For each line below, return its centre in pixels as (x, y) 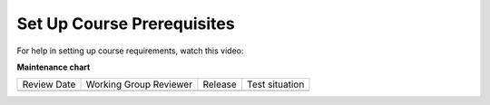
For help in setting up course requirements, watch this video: (130, 51)
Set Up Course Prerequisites (126, 24)
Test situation (275, 84)
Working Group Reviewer (139, 84)
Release (220, 84)
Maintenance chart (54, 67)
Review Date (49, 84)
